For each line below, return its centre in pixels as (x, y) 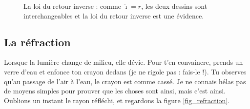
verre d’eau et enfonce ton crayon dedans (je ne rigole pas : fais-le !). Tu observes (125, 71)
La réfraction (37, 42)
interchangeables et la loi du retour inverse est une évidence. (114, 15)
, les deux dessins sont (174, 6)
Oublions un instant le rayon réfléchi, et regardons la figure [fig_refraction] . (117, 100)
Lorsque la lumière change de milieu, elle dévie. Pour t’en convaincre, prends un (124, 62)
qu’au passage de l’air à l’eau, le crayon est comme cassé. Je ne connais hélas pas (125, 81)
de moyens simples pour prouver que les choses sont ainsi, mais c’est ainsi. (115, 91)
